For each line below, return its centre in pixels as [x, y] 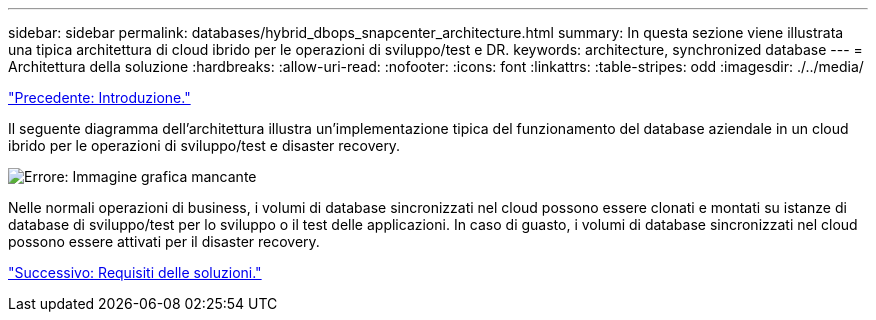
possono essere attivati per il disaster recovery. [164, 241]
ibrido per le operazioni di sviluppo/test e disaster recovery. [204, 145]
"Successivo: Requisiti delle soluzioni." [135, 272]
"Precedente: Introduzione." [99, 97]
